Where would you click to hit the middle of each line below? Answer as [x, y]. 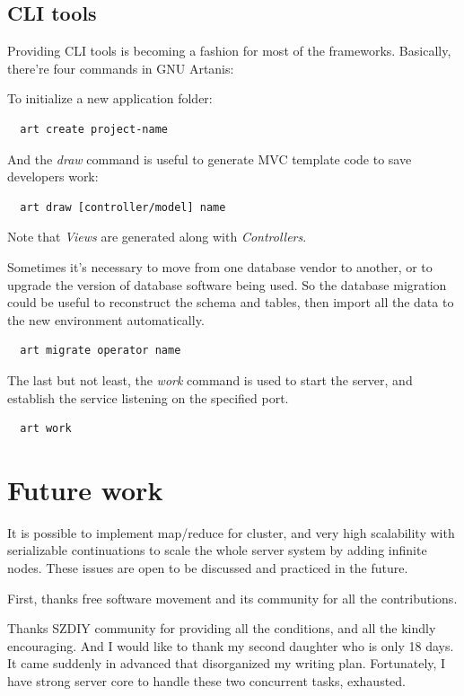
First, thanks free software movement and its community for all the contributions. [232, 598]
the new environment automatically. [106, 319]
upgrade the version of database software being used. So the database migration [227, 284]
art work [46, 429]
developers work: [53, 176]
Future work [85, 489]
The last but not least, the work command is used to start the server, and [210, 379]
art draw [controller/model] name [123, 207]
